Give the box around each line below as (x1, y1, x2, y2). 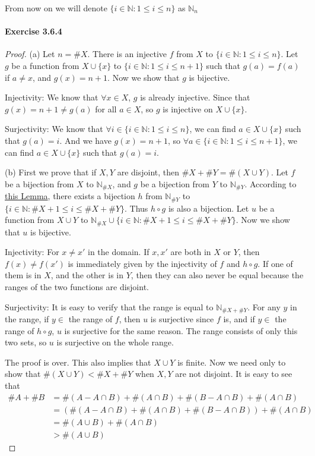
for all (95, 102, 117, 115)
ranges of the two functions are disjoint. (5, 281, 149, 293)
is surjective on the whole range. (56, 336, 174, 348)
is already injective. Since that (140, 91, 250, 103)
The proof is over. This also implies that (5, 356, 151, 368)
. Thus (125, 202, 148, 214)
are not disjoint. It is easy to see (175, 367, 292, 380)
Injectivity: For (5, 246, 59, 258)
